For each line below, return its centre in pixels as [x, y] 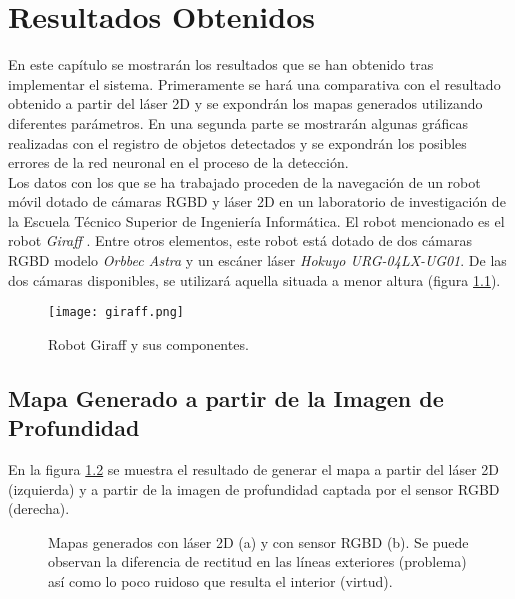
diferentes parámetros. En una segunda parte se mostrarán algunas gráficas [238, 122]
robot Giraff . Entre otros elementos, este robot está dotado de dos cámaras [240, 240]
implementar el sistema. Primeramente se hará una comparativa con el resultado [254, 83]
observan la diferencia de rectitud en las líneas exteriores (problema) [257, 561]
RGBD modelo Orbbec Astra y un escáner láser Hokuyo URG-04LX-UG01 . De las [257, 260]
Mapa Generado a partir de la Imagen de [226, 397]
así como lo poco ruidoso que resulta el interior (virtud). [220, 581]
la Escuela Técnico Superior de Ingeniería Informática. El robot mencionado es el [256, 220]
